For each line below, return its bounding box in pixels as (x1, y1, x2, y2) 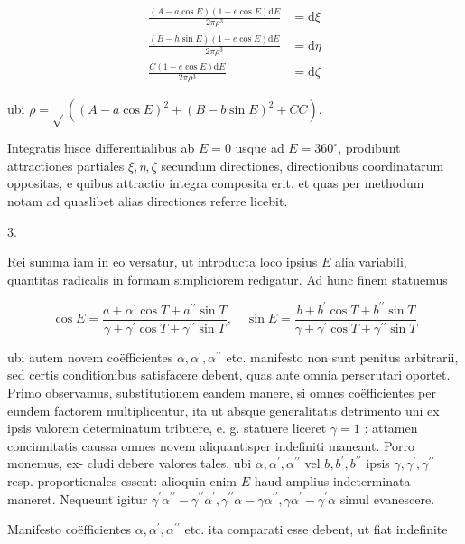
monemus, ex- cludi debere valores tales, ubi (7, 454, 252, 473)
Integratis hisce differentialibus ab (7, 138, 195, 157)
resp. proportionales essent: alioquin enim (7, 471, 237, 490)
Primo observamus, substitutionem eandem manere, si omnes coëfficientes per (7, 383, 436, 401)
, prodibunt (338, 138, 401, 157)
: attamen (364, 418, 418, 437)
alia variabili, (334, 252, 407, 271)
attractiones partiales (7, 155, 125, 174)
